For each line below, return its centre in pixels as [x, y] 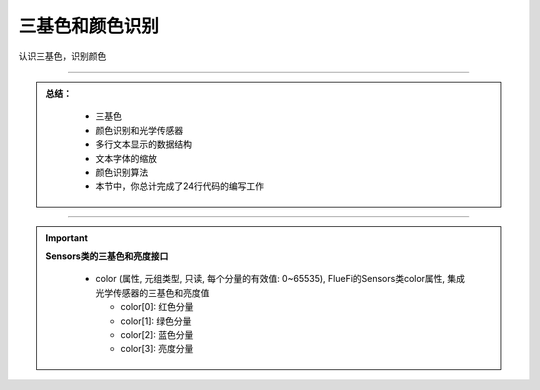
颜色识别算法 [122, 172]
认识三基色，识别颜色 [62, 56]
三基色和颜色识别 [89, 26]
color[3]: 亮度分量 [157, 349]
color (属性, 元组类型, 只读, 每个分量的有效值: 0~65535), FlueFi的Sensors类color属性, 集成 [280, 279]
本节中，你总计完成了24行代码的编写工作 [180, 186]
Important [67, 237]
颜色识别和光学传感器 [139, 130]
